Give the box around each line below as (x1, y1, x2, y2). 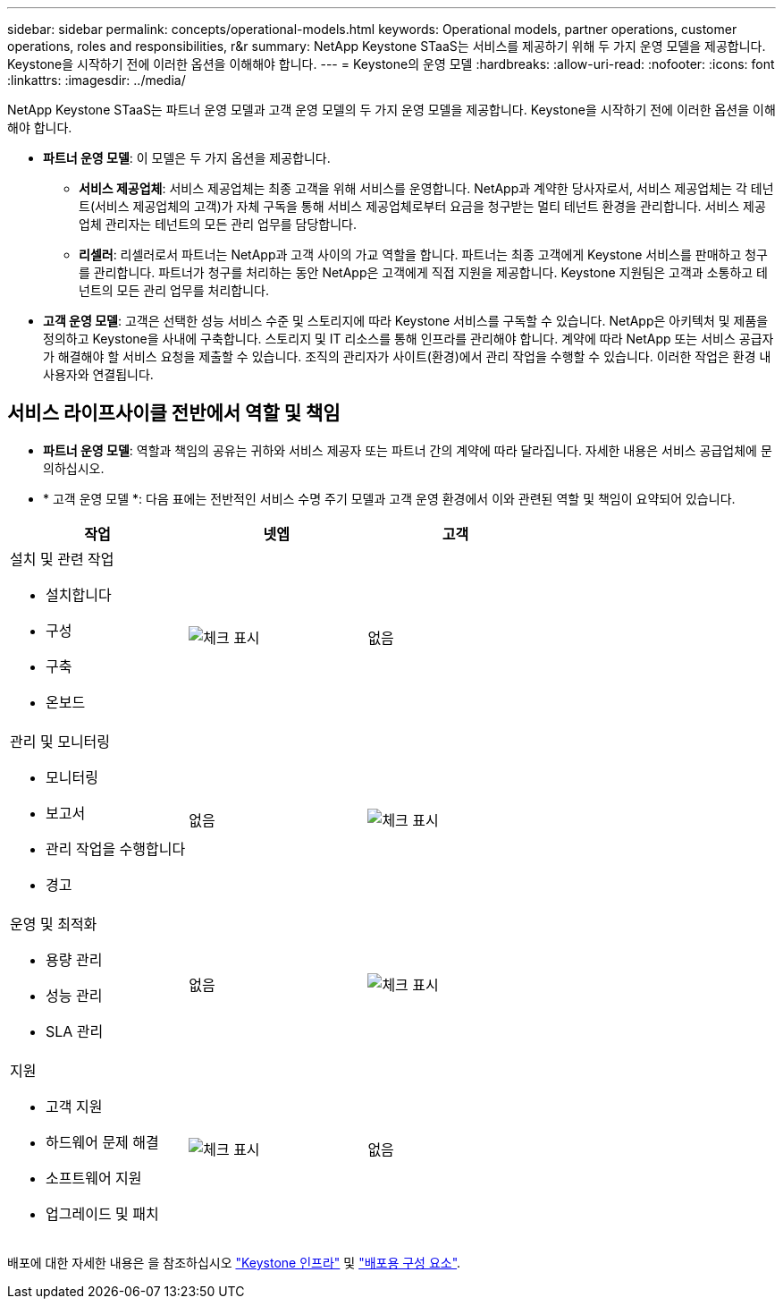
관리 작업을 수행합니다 (46, 839, 186, 858)
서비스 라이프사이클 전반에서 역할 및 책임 (7, 402, 341, 425)
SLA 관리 (46, 1022, 104, 1040)
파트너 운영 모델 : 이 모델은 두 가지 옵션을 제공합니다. (43, 150, 331, 165)
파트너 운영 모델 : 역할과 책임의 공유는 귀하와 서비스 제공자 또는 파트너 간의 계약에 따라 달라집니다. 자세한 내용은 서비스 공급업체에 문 (43, 442, 772, 458)
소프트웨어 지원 (46, 1168, 142, 1187)
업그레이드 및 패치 (46, 1204, 159, 1223)
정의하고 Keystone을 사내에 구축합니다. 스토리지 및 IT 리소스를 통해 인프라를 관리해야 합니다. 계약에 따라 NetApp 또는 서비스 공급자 (43, 331, 774, 346)
